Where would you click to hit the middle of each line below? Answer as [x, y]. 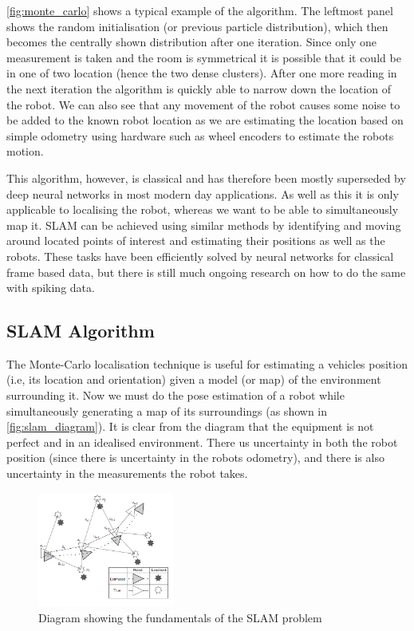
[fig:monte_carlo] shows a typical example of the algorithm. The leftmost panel [200, 10]
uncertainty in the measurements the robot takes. [127, 473]
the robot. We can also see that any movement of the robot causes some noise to [203, 104]
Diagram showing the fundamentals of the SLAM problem [180, 617]
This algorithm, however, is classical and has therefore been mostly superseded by [206, 177]
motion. [25, 151]
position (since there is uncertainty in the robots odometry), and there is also [195, 457]
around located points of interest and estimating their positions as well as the [196, 241]
